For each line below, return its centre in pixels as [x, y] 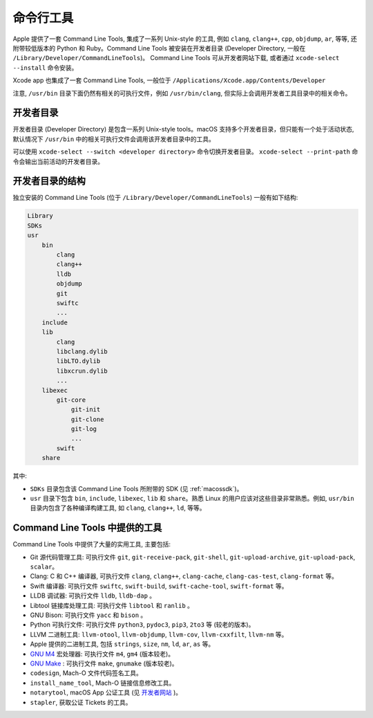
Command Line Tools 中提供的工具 [87, 528]
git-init [86, 409]
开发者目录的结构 [49, 181]
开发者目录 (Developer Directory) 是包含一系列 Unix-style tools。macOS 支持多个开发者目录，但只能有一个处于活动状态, [183, 129]
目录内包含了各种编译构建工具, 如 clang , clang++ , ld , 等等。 [118, 508]
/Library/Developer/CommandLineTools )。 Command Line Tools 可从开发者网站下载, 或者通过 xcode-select [176, 58]
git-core [71, 400]
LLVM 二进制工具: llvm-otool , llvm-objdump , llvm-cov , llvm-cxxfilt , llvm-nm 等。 [159, 634]
